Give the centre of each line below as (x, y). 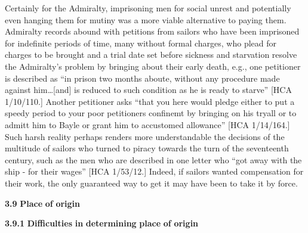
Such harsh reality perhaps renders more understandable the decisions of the (145, 136)
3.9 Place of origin (43, 203)
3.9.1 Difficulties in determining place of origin (102, 223)
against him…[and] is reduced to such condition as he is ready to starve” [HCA (148, 90)
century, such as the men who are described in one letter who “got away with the (153, 159)
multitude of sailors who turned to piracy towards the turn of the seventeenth (147, 148)
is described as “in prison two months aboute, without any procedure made (142, 78)
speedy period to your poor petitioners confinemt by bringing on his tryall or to (151, 113)
